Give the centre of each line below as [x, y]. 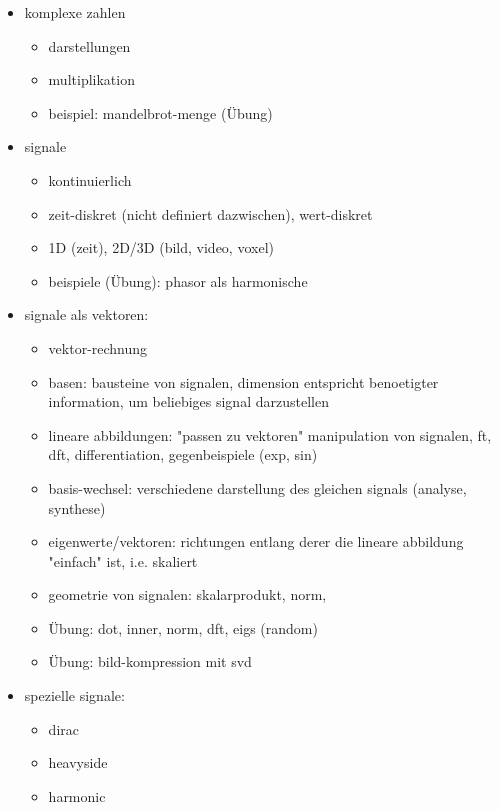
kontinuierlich [90, 179]
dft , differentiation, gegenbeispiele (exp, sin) [183, 454]
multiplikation [91, 79]
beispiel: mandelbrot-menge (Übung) [160, 112]
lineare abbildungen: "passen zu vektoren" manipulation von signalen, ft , [270, 434]
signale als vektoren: [86, 314]
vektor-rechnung [98, 347]
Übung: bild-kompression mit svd [150, 661]
